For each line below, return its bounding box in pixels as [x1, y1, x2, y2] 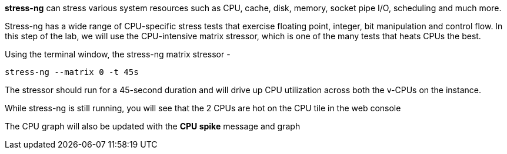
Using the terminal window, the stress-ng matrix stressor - [5, 49, 231, 59]
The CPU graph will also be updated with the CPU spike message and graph [5, 121, 301, 131]
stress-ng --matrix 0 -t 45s [5, 67, 139, 77]
